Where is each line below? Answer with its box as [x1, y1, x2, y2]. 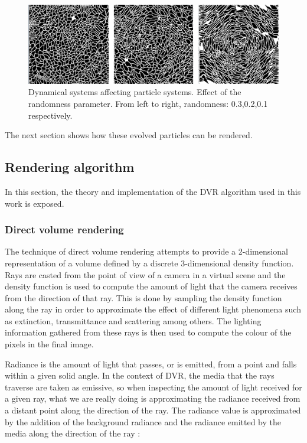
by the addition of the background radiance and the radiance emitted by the [5, 415, 281, 428]
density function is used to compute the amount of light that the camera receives [5, 280, 298, 292]
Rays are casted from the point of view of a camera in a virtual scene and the [5, 268, 286, 281]
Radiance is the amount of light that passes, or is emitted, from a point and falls [5, 357, 297, 370]
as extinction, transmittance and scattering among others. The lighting [5, 314, 262, 327]
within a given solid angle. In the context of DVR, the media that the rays [5, 369, 275, 382]
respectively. [28, 109, 73, 121]
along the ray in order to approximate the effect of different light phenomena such [5, 303, 301, 315]
